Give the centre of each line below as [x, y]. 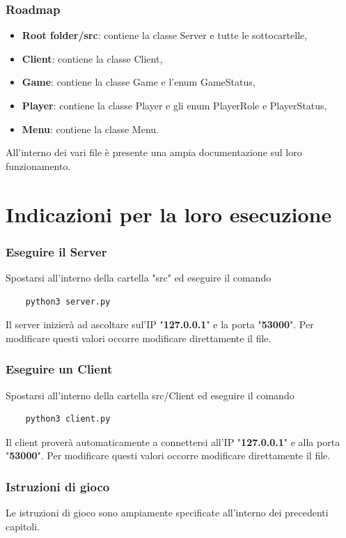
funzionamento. [38, 166]
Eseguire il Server [56, 251]
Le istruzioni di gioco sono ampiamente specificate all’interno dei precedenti [167, 513]
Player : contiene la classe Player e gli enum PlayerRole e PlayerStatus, [174, 105]
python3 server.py [68, 301]
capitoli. [23, 526]
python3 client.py [68, 419]
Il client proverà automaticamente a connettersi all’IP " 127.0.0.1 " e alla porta [173, 441]
